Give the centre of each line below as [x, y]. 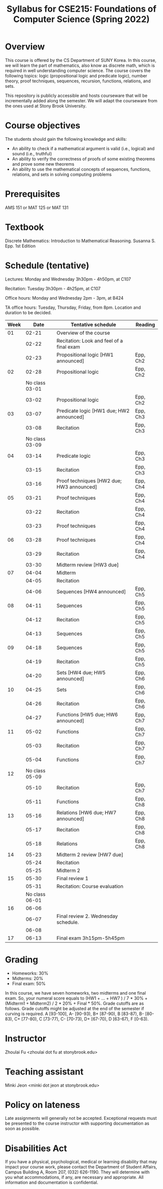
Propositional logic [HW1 [85, 355]
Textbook [24, 227]
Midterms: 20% [28, 978]
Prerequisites [33, 194]
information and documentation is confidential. [52, 1183]
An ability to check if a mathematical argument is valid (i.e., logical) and [83, 148]
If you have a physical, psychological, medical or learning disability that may [81, 1162]
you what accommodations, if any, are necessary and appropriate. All [74, 1177]
